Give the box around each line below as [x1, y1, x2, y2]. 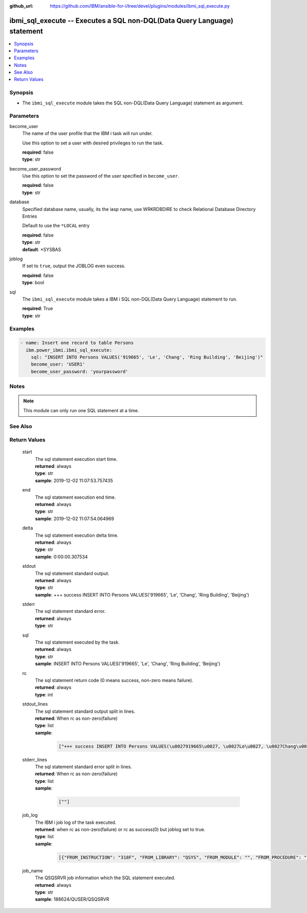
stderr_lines [22, 756, 47, 762]
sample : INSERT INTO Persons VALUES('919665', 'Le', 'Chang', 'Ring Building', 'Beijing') [35, 661, 221, 667]
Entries [22, 213, 37, 220]
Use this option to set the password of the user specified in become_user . [22, 173, 179, 179]
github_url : [9, 3, 33, 9]
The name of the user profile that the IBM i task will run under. [22, 131, 153, 137]
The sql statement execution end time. [35, 494, 116, 500]
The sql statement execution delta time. [35, 532, 119, 538]
